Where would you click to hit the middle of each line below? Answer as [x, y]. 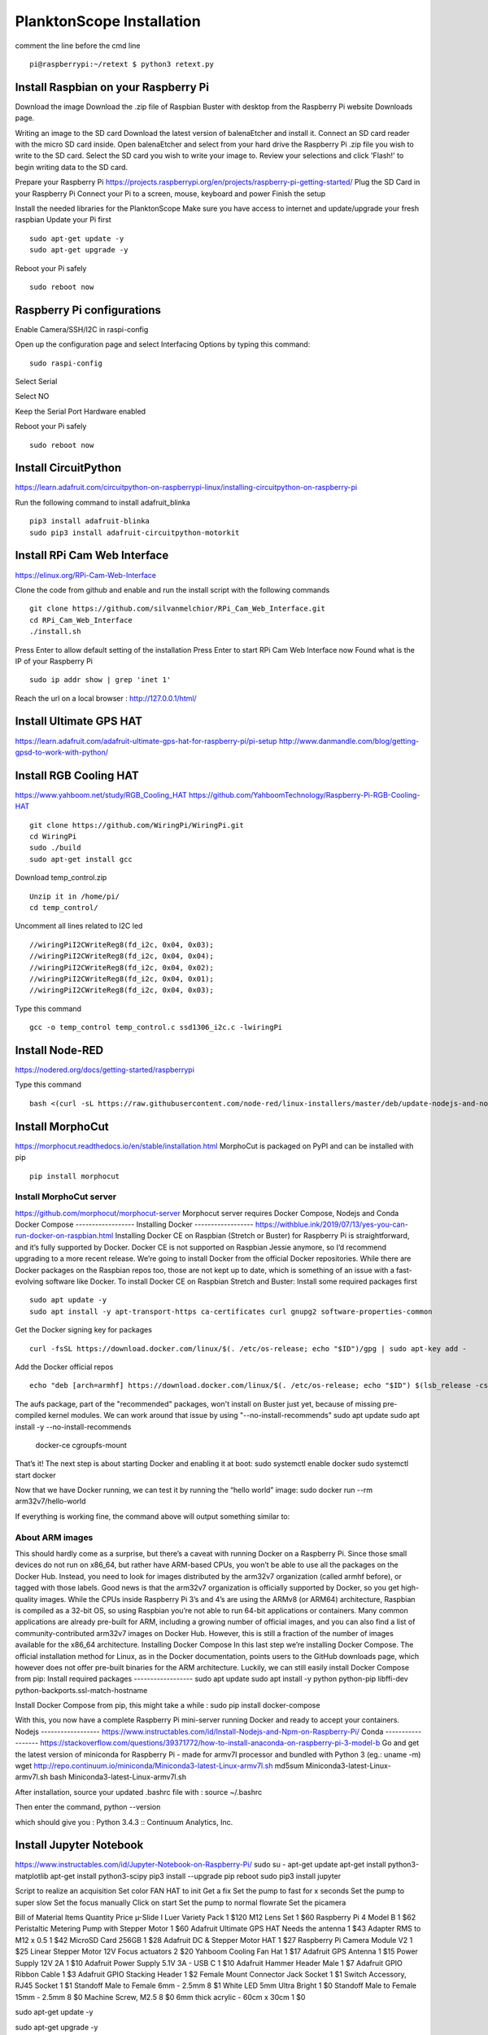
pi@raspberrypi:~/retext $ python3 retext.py [122, 64]
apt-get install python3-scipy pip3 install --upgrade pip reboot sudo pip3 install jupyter [196, 1875]
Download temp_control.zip [61, 877]
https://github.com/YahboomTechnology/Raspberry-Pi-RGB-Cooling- [304, 794]
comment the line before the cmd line [78, 46]
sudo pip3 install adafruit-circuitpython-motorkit [135, 532]
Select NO [32, 396]
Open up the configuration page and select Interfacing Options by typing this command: [163, 344]
